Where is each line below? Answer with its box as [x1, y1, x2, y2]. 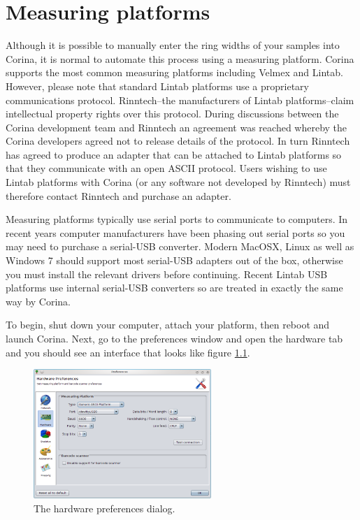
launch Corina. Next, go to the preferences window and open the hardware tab [6, 331, 343, 345]
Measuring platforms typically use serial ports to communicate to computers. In [6, 212, 348, 226]
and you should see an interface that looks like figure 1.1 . [6, 345, 250, 359]
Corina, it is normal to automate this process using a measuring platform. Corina [6, 51, 354, 66]
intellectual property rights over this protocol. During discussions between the [6, 106, 339, 121]
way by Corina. [6, 294, 71, 308]
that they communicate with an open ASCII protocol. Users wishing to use [6, 161, 327, 175]
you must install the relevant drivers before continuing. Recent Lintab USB [6, 266, 328, 281]
